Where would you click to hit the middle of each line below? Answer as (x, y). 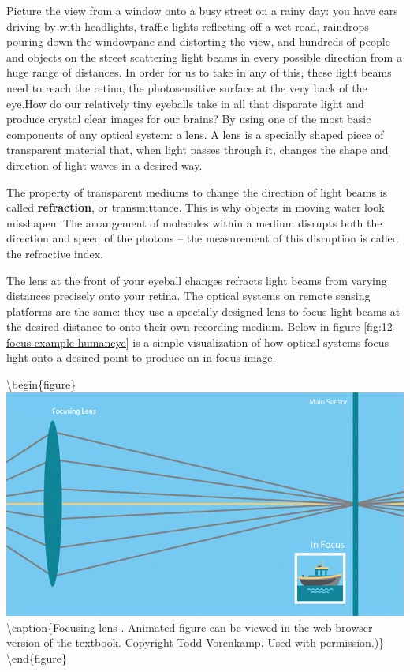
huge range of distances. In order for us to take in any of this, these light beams (199, 72)
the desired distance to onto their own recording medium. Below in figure (183, 327)
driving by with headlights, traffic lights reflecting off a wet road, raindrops (188, 26)
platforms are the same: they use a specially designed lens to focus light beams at (203, 311)
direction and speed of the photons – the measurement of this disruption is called (203, 238)
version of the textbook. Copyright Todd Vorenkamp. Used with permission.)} (196, 642)
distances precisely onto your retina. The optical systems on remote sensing (188, 296)
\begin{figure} (41, 384)
